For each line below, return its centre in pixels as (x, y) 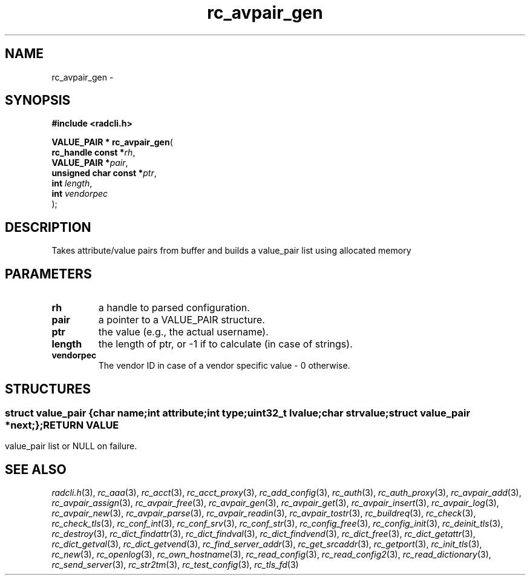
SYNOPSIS (38, 101)
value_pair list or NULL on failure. (71, 446)
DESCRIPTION (48, 227)
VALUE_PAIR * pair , (90, 163)
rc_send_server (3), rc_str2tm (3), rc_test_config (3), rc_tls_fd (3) (175, 565)
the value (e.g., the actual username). (183, 332)
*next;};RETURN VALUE (62, 425)
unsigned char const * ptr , (104, 173)
